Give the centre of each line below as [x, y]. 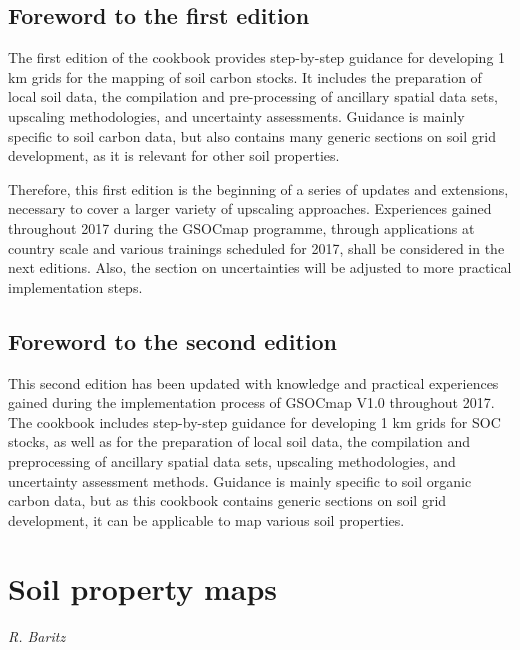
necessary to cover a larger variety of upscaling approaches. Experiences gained [250, 208]
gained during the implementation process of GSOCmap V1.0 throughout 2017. [251, 402]
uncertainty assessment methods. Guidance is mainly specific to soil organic [240, 480]
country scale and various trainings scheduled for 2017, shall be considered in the [256, 247]
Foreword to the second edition [173, 340]
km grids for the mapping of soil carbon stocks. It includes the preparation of [245, 76]
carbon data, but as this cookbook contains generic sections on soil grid [227, 500]
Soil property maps [143, 588]
